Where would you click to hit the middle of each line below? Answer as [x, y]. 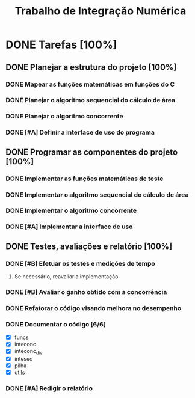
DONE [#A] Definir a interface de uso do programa [80, 132]
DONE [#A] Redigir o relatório [49, 388]
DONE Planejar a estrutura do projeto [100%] [91, 67]
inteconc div [28, 352]
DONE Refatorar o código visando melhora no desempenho [94, 308]
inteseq [24, 359]
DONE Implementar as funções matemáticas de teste [85, 179]
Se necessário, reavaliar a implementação [66, 277]
